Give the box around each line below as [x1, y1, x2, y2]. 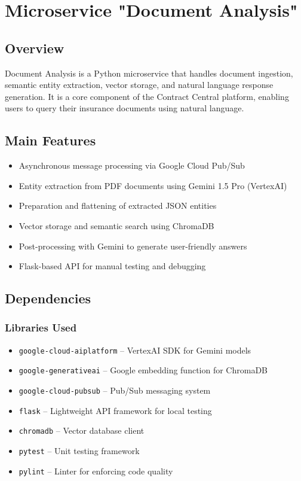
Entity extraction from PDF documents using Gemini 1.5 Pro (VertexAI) [19, 179, 287, 191]
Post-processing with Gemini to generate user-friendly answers [19, 239, 247, 252]
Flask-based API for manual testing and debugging [19, 260, 206, 272]
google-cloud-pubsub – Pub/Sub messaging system [19, 384, 211, 397]
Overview [5, 38, 64, 57]
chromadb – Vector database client [19, 424, 145, 437]
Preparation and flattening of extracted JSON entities [19, 199, 217, 212]
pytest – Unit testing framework [19, 445, 140, 456]
